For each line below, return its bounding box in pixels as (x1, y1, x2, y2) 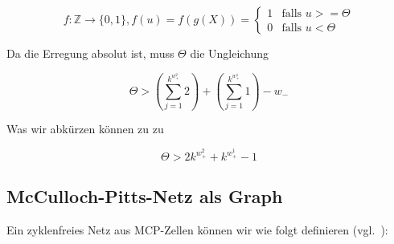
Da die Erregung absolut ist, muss (6, 45, 174, 61)
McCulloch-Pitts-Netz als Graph (6, 184, 283, 209)
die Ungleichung (190, 45, 269, 61)
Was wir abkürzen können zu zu (6, 120, 164, 137)
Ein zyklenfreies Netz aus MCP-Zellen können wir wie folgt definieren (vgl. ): (6, 222, 388, 238)
